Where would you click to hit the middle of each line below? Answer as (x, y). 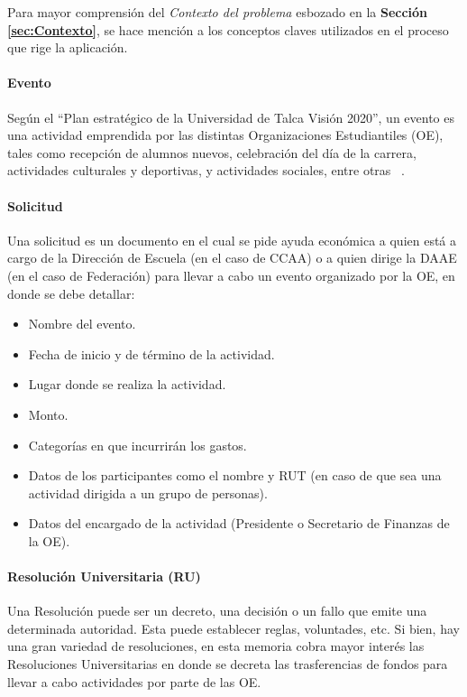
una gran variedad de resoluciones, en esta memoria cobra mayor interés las (216, 646)
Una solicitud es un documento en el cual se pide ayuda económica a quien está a (232, 240)
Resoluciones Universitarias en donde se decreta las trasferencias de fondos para (228, 664)
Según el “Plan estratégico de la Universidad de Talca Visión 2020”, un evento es (231, 117)
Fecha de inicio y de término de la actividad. (151, 353)
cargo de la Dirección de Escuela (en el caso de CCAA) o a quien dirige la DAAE (232, 258)
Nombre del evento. (82, 324)
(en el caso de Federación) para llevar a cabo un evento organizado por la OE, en (231, 275)
